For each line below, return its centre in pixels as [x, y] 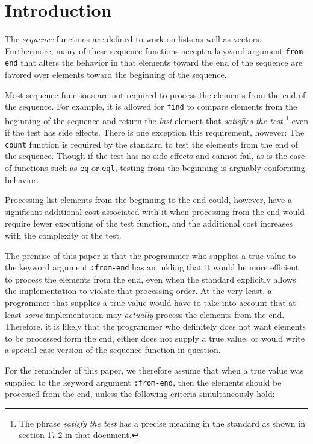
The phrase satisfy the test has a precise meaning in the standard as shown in [162, 423]
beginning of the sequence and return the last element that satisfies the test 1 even [157, 119]
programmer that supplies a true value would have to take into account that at [150, 303]
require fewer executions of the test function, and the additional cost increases [149, 223]
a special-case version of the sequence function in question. [113, 350]
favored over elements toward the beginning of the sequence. [116, 74]
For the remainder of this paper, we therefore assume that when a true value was [154, 370]
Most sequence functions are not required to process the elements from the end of [155, 94]
